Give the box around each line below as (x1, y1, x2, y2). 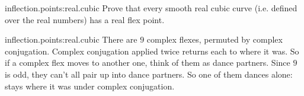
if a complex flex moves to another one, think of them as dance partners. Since (5, 56, 290, 69)
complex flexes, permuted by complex (146, 33, 283, 46)
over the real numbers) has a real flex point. (5, 13, 165, 25)
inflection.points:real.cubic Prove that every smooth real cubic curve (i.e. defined (5, 2, 297, 14)
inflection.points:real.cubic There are (5, 33, 137, 46)
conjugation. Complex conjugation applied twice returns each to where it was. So (5, 44, 299, 57)
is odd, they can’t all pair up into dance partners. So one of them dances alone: (5, 68, 293, 80)
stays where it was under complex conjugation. (5, 79, 175, 92)
